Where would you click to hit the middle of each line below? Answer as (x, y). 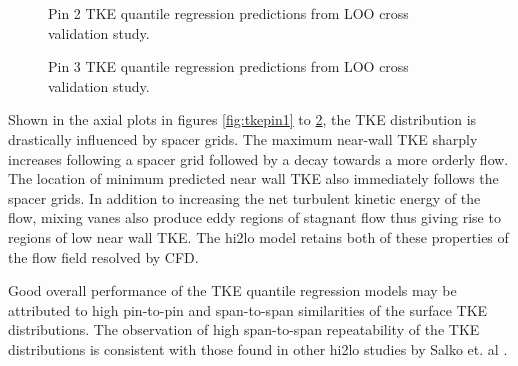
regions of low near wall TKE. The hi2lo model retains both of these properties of (258, 236)
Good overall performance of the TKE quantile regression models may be (232, 290)
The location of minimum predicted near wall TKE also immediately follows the (253, 178)
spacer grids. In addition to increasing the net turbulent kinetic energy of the (244, 197)
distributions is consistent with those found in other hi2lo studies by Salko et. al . (258, 348)
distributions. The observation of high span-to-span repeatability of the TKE (244, 329)
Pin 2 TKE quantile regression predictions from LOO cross (228, 13)
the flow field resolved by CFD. (103, 256)
